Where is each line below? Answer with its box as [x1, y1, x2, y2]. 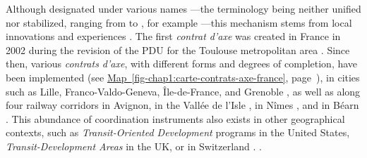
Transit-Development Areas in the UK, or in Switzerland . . [6, 138, 262, 153]
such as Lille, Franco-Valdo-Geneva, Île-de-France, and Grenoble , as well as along [6, 84, 361, 98]
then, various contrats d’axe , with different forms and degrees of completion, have [6, 56, 358, 71]
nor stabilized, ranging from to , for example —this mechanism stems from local [6, 15, 352, 29]
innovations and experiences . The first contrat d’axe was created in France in [6, 29, 341, 44]
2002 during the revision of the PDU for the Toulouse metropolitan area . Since [6, 42, 350, 57]
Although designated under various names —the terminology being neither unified [6, 1, 361, 15]
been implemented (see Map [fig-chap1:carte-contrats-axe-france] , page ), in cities [6, 70, 360, 84]
